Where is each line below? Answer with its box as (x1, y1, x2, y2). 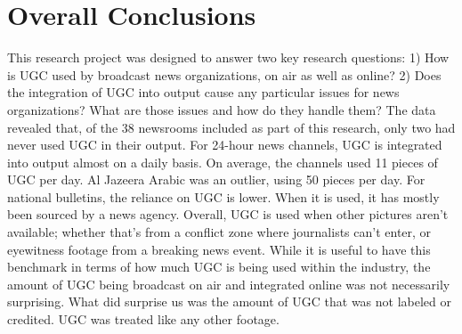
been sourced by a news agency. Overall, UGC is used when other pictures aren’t (7, 205, 449, 224)
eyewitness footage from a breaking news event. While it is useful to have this (7, 240, 431, 258)
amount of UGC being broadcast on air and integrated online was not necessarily (7, 274, 450, 293)
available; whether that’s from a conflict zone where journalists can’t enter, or (7, 223, 432, 241)
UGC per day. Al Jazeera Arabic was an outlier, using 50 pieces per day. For (7, 170, 426, 189)
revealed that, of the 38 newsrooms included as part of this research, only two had (7, 118, 456, 136)
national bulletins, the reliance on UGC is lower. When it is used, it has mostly (7, 187, 440, 206)
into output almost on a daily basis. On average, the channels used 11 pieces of (7, 152, 438, 171)
